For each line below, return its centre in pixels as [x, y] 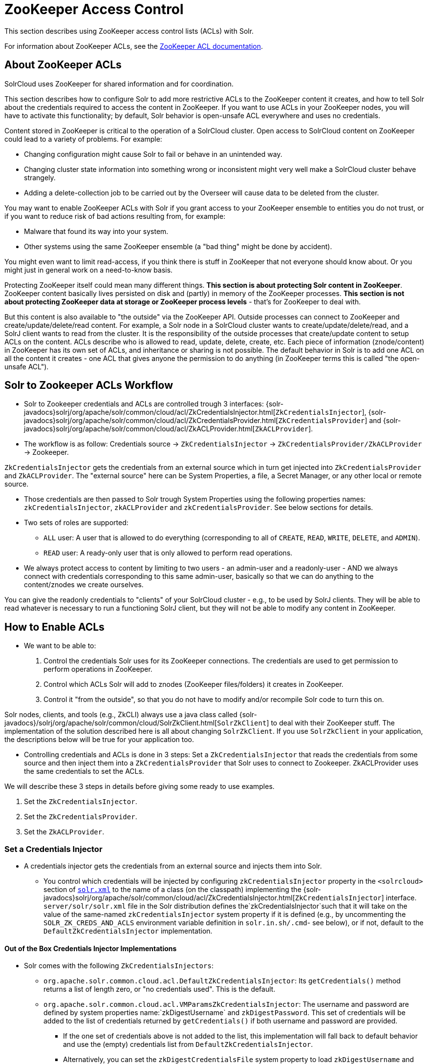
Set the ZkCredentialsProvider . [81, 817]
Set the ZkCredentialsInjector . [81, 802]
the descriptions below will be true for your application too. [99, 740]
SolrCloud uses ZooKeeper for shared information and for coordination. [119, 84]
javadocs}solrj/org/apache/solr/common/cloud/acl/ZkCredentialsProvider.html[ [151, 421]
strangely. [40, 177]
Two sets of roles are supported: [76, 523]
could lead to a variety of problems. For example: [83, 139]
